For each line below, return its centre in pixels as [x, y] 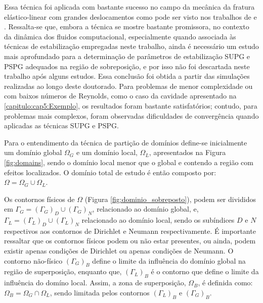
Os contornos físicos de [39, 199]
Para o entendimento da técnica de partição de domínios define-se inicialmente [126, 142]
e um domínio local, [107, 152]
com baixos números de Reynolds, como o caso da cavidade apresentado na [120, 96]
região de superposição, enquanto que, [63, 271]
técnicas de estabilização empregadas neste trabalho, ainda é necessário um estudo [131, 46]
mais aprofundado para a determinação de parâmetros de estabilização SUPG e [127, 56]
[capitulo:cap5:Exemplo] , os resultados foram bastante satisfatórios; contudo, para [131, 105]
